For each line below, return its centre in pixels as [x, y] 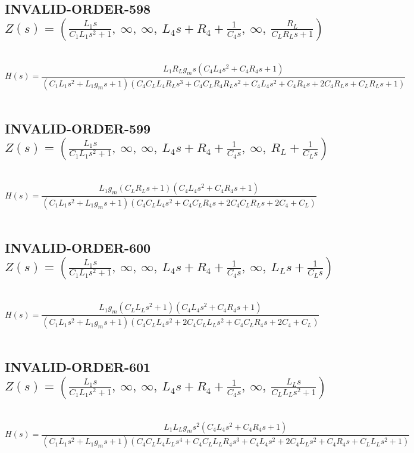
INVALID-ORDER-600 [78, 247]
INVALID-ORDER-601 [78, 367]
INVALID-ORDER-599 [78, 128]
